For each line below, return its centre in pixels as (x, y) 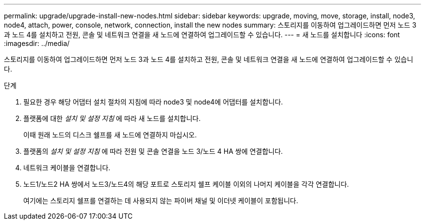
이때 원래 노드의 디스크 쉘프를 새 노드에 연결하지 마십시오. (110, 135)
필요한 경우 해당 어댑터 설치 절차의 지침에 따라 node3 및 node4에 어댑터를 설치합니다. (153, 102)
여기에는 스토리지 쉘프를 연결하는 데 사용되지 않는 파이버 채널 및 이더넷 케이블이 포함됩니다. (161, 201)
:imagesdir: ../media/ (37, 43)
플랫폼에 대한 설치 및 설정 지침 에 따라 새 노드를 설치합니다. (112, 118)
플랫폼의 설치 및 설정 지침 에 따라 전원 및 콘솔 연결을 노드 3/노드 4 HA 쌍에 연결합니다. (153, 151)
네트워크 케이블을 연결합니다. (67, 168)
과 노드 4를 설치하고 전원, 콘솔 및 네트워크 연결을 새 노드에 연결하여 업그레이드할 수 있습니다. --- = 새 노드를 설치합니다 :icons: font (202, 35)
